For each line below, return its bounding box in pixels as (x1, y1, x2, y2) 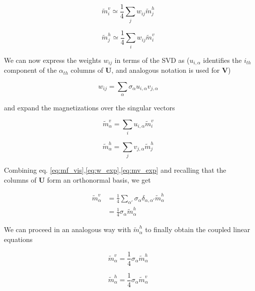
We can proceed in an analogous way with (4, 224, 131, 235)
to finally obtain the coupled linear (145, 224, 251, 235)
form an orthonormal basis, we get (47, 174, 151, 185)
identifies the (203, 54, 242, 65)
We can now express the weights (4, 54, 102, 65)
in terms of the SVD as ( (114, 54, 190, 65)
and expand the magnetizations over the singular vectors (4, 102, 175, 113)
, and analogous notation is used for (111, 65, 220, 75)
